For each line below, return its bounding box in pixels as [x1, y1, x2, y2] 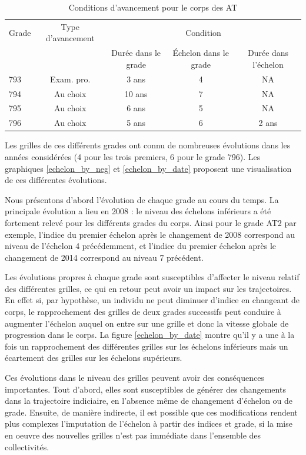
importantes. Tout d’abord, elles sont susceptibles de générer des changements [5, 383, 286, 395]
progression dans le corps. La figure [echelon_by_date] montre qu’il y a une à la [5, 328, 295, 341]
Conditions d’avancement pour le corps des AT [68, 1, 238, 13]
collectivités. [5, 440, 49, 453]
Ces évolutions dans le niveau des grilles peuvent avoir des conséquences [5, 371, 264, 384]
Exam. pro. [50, 72, 91, 85]
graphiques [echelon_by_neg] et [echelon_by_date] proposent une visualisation [5, 162, 292, 174]
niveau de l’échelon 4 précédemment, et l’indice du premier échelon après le [5, 240, 277, 252]
